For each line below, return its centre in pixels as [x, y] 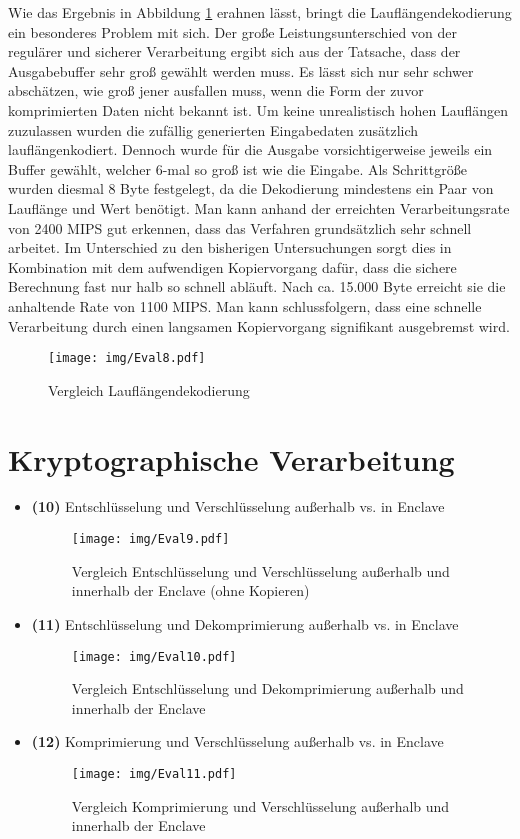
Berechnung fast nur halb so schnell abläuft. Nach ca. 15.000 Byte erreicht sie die [257, 286]
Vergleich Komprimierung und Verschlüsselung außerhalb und [260, 805]
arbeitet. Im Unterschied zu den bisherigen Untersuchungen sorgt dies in [230, 247]
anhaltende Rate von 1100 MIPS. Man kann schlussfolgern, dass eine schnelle [245, 305]
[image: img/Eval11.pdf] [154, 773]
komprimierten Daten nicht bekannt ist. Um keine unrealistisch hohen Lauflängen [258, 109]
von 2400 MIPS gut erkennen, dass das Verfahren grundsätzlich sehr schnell [240, 227]
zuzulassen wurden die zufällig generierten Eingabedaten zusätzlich [213, 129]
